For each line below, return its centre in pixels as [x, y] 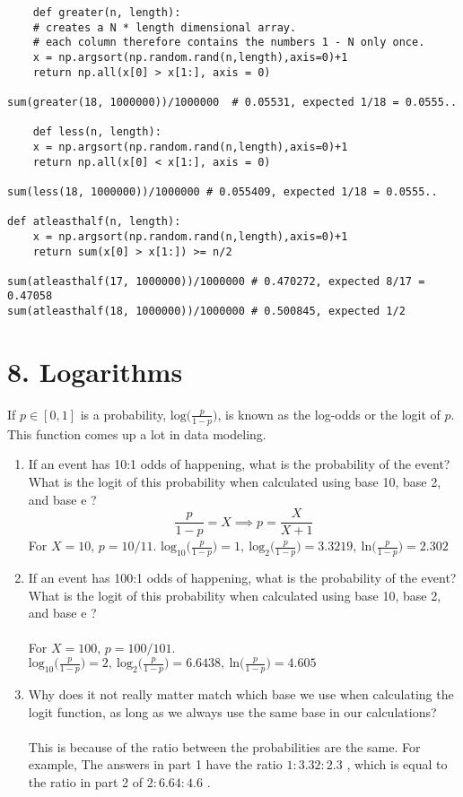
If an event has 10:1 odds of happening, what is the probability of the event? [239, 464]
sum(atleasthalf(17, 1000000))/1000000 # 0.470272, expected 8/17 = [216, 281]
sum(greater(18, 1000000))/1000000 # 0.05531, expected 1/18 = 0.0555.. [232, 102]
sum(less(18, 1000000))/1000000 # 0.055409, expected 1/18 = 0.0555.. [223, 191]
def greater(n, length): [107, 13]
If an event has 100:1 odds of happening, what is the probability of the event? [242, 577]
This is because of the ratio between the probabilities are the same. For [224, 746]
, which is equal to [397, 764]
